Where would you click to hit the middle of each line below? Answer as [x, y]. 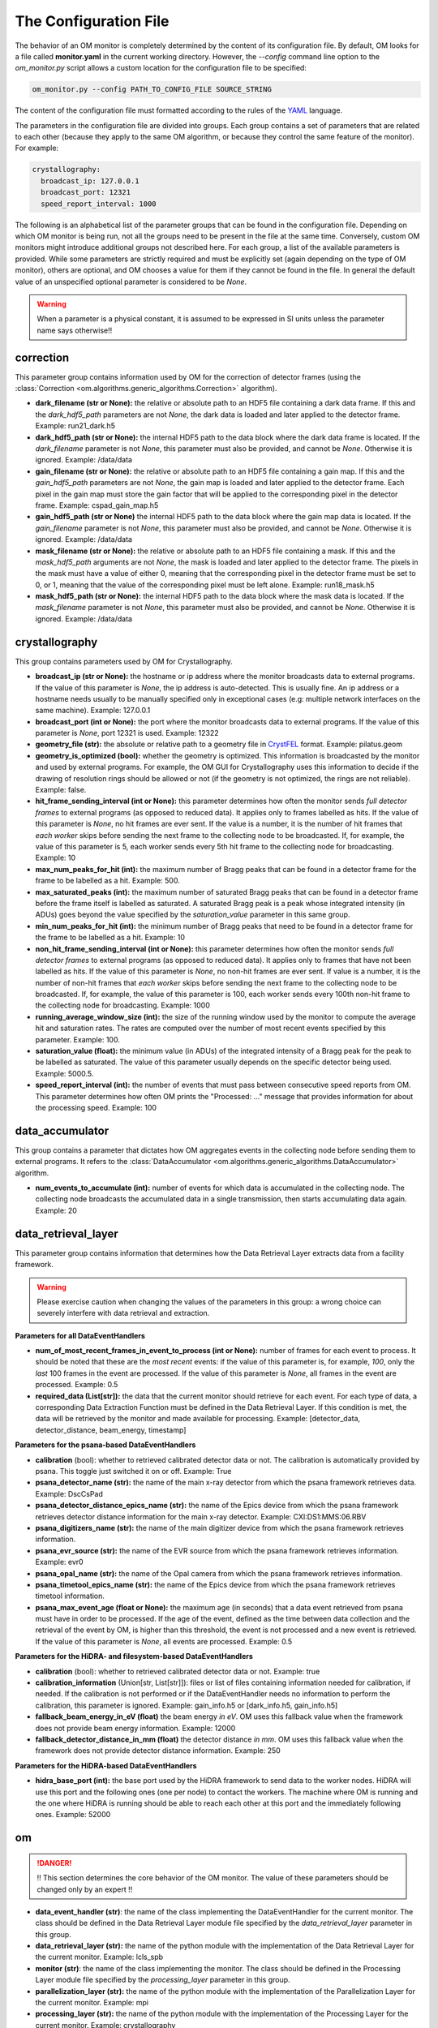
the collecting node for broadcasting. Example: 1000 [122, 1005]
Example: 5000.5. [64, 1073]
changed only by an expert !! [85, 1889]
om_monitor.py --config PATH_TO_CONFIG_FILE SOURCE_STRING [152, 90]
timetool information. [70, 1596]
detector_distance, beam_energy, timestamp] [111, 1430]
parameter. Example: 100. [78, 1039]
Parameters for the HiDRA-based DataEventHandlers [106, 1765]
